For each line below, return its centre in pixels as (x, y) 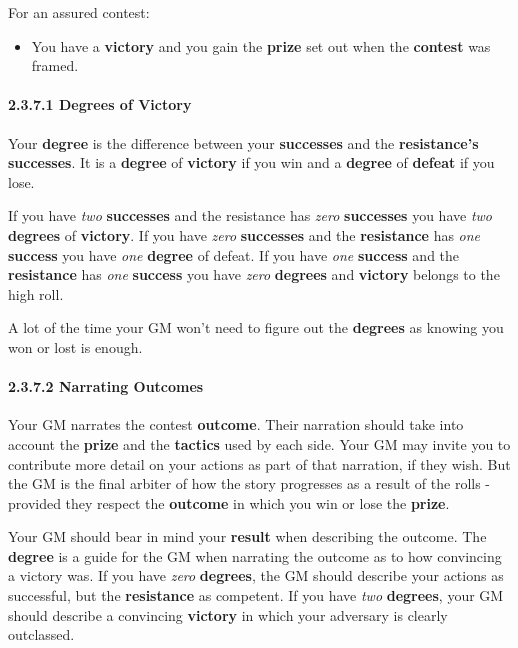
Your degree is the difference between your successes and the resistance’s (243, 142)
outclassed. (41, 634)
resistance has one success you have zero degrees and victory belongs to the (254, 274)
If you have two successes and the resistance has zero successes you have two (250, 215)
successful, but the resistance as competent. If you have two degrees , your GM (256, 595)
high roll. (36, 293)
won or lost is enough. (75, 346)
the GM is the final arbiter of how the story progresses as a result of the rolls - (249, 483)
